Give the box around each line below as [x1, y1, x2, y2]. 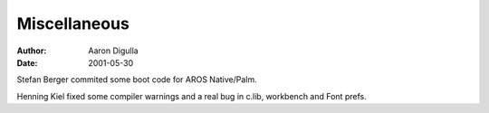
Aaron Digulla [88, 45, 139, 56]
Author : [16, 45, 47, 56]
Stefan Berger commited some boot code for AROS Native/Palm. [16, 74, 257, 85]
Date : [16, 57, 38, 68]
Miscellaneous [16, 14, 130, 33]
